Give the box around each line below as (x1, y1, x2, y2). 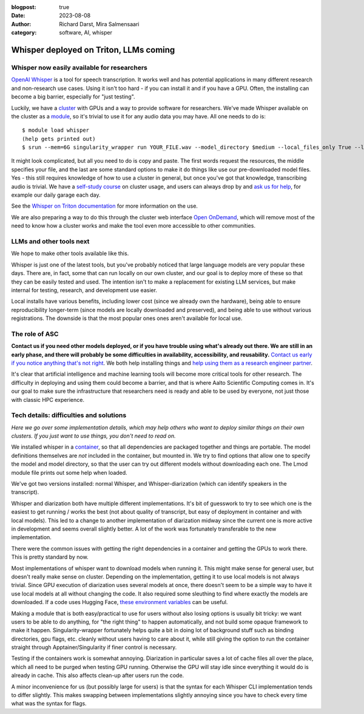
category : (11, 29, 37, 36)
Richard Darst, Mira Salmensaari (59, 20, 140, 27)
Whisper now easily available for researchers (11, 63, 148, 72)
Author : (11, 20, 32, 27)
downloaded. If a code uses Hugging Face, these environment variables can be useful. (11, 599, 228, 606)
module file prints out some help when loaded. (11, 469, 127, 476)
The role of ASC (11, 330, 59, 338)
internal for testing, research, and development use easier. (11, 286, 158, 294)
